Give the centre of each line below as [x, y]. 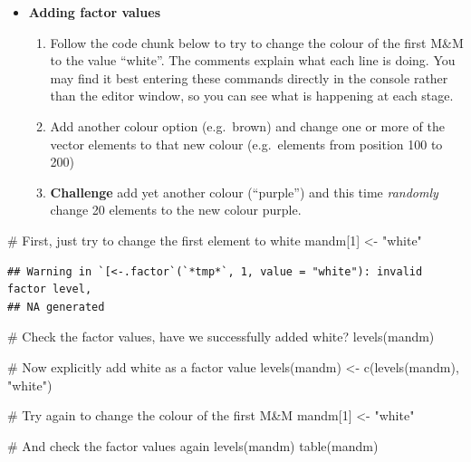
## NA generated [56, 307]
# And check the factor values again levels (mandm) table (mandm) [193, 445]
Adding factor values [95, 12]
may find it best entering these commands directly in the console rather [249, 77]
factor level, [50, 289]
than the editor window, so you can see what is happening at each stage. [252, 96]
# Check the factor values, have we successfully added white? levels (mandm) [221, 337]
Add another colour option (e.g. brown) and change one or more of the [247, 125]
